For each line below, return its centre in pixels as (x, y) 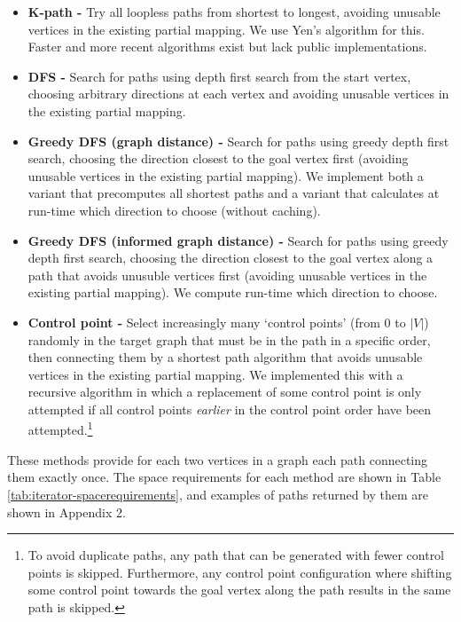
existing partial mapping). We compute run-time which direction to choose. (233, 292)
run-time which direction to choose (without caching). (174, 210)
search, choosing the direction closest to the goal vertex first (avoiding (218, 158)
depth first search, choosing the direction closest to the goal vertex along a (230, 258)
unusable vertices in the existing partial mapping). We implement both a (226, 175)
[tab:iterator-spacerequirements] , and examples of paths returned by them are (218, 494)
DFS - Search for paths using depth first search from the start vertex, (219, 76)
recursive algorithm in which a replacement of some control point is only (225, 392)
